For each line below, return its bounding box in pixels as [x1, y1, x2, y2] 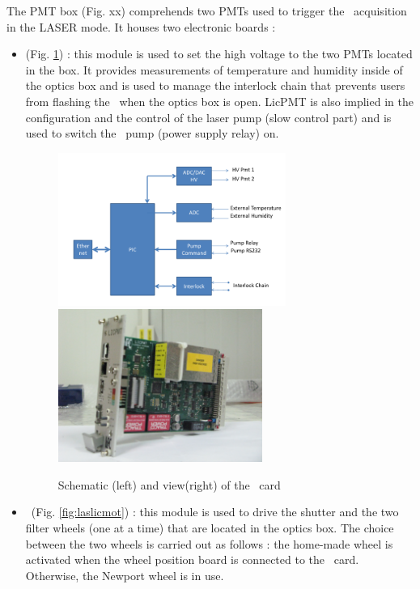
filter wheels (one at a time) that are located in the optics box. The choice [25, 519, 394, 536]
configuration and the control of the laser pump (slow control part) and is [25, 108, 392, 125]
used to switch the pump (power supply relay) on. [25, 125, 279, 142]
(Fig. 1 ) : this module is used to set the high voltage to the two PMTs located [25, 45, 413, 62]
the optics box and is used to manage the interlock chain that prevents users [25, 77, 405, 94]
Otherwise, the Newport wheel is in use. [25, 566, 224, 583]
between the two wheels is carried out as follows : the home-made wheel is [25, 535, 393, 552]
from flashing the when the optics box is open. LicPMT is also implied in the [25, 92, 414, 109]
